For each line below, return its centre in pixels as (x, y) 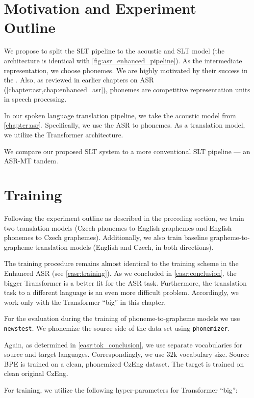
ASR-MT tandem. (31, 161)
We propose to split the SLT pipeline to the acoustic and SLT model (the (114, 51)
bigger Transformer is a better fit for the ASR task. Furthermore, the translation (126, 282)
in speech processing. (35, 99)
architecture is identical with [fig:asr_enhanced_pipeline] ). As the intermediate (123, 60)
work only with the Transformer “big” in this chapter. (85, 302)
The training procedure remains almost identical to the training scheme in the (121, 263)
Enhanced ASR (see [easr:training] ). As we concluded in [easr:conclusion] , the (120, 273)
